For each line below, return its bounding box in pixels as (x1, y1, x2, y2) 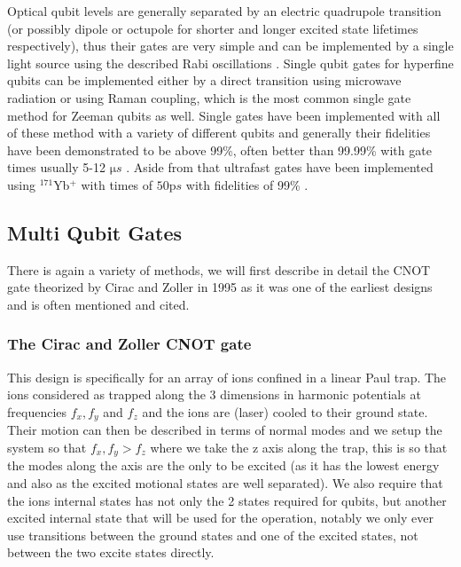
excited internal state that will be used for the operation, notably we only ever (7, 508, 434, 527)
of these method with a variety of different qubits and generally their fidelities (7, 123, 431, 142)
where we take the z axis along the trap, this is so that (150, 437, 448, 456)
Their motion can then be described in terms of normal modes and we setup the (7, 421, 442, 439)
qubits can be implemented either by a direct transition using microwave (7, 71, 402, 90)
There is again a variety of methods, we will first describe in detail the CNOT (7, 260, 431, 279)
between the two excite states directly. (7, 543, 215, 562)
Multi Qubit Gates (7, 218, 183, 246)
